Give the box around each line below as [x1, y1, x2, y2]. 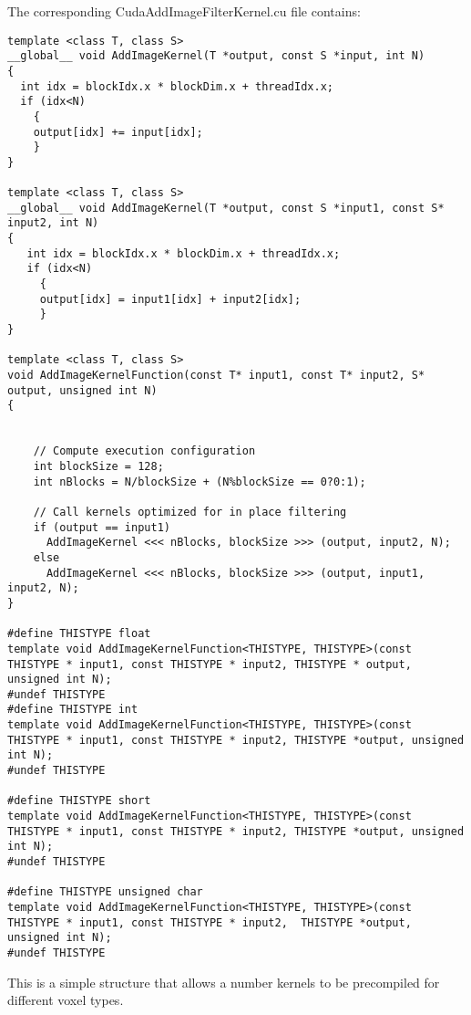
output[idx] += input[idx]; [33, 125, 203, 139]
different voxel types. [7, 990, 124, 1010]
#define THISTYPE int [7, 703, 138, 717]
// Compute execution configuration [33, 445, 256, 458]
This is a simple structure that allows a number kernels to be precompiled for [7, 972, 440, 991]
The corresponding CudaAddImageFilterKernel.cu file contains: [7, 2, 361, 20]
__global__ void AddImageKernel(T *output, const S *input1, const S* [7, 201, 445, 215]
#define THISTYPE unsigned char [7, 885, 203, 899]
